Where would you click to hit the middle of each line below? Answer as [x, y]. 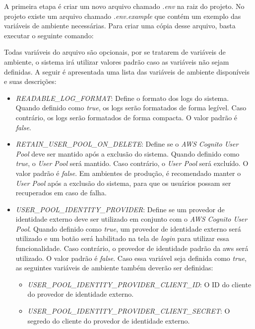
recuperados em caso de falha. [61, 193]
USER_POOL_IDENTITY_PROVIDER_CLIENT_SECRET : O [129, 311]
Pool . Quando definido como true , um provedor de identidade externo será [128, 228]
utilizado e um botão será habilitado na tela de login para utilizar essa [122, 238]
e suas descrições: [30, 81]
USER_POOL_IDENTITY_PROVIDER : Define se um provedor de [120, 209]
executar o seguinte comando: [49, 35]
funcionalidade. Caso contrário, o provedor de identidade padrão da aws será [132, 248]
